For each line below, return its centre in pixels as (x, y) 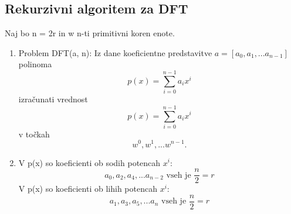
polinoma (35, 64)
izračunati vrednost (53, 99)
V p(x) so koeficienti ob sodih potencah (89, 162)
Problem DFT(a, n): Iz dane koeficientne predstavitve (115, 52)
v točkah (34, 134)
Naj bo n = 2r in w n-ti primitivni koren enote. (90, 33)
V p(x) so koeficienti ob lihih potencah (88, 189)
